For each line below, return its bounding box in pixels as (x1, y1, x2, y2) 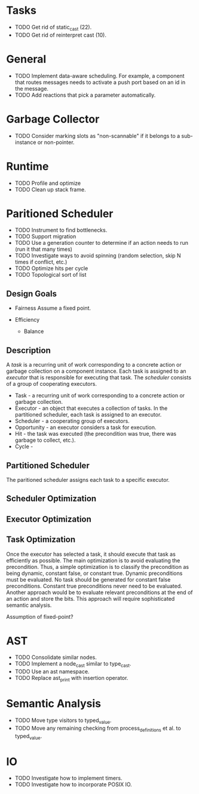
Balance (23, 328, 44, 335)
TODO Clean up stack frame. (14, 185, 86, 193)
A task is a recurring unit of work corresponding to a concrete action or (6, 361, 182, 368)
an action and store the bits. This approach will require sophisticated (6, 595, 175, 602)
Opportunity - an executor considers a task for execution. (14, 424, 157, 431)
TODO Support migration (14, 233, 76, 240)
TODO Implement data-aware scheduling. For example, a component (14, 72, 185, 79)
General (6, 52, 47, 66)
